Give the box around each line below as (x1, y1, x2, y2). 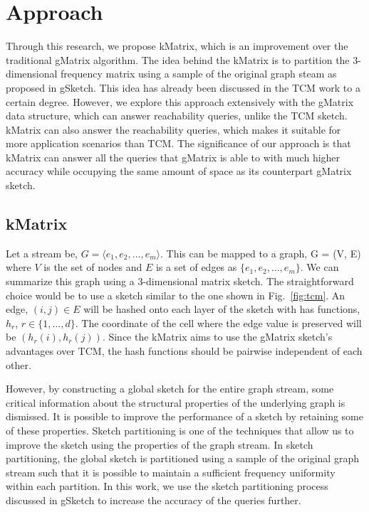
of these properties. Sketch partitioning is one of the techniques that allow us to (6, 422, 354, 437)
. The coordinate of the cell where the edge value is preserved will (75, 315, 362, 330)
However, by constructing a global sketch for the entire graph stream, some (6, 381, 334, 396)
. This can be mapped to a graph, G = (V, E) (160, 245, 361, 260)
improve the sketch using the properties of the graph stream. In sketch (6, 437, 313, 452)
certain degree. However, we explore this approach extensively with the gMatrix (6, 94, 354, 109)
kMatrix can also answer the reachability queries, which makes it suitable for (6, 122, 341, 137)
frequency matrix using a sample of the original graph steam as (61, 66, 337, 81)
